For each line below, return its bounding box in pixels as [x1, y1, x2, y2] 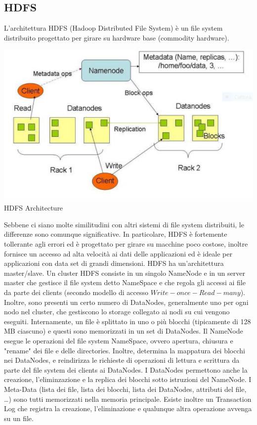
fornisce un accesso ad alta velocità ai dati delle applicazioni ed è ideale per [4, 248, 232, 258]
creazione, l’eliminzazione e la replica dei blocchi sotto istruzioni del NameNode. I [4, 374, 252, 384]
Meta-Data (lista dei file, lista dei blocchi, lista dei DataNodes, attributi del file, [4, 383, 247, 394]
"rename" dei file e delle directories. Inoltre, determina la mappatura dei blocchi [4, 345, 245, 355]
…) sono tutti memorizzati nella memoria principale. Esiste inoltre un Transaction [4, 393, 252, 404]
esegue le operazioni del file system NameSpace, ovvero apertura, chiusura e [4, 335, 233, 345]
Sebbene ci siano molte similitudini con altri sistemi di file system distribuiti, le [4, 219, 244, 229]
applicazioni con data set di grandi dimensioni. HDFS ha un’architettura [4, 258, 224, 268]
